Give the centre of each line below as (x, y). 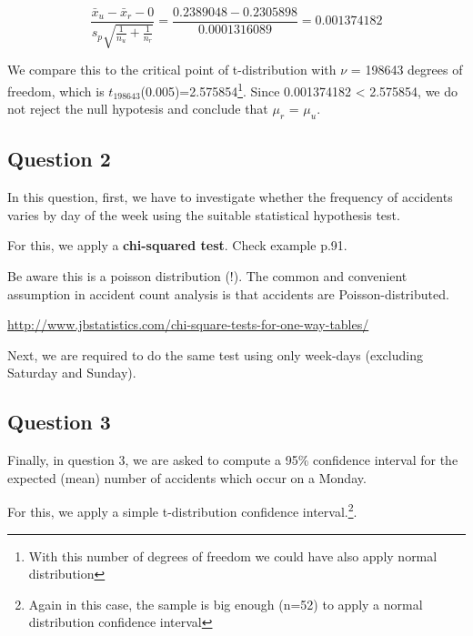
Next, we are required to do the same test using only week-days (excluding (215, 354)
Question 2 (59, 159)
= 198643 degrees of (407, 70)
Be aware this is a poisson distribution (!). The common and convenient (207, 276)
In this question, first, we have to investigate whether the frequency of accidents (230, 197)
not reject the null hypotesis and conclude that (138, 109)
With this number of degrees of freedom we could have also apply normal (233, 555)
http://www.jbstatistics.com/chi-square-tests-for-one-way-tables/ (188, 324)
